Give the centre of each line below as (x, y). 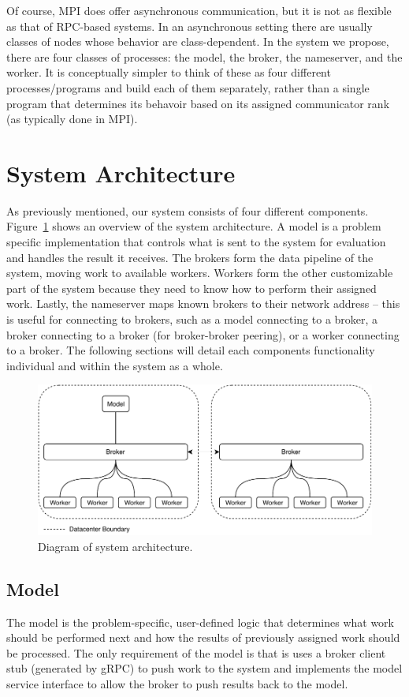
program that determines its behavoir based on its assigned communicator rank (198, 103)
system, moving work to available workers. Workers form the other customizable (200, 273)
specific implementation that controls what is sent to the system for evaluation (196, 242)
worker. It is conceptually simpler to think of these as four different (169, 72)
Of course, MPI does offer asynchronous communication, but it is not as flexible (199, 10)
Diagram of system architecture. (115, 546)
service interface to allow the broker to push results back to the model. (177, 683)
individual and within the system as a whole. (115, 365)
